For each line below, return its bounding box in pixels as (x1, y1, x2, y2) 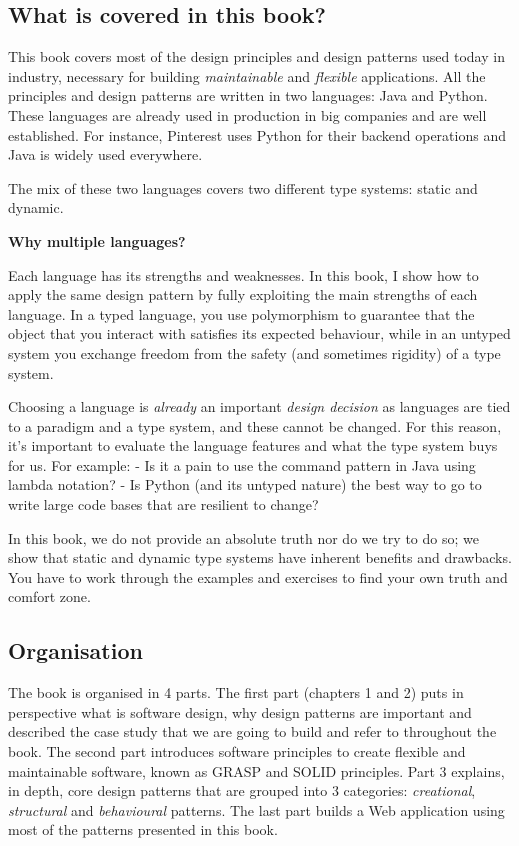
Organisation (8, 635, 143, 666)
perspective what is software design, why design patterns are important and (8, 701, 472, 722)
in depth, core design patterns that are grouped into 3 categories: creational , (8, 780, 476, 801)
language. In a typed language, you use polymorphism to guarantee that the (8, 303, 475, 324)
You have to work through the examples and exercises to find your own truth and (8, 566, 508, 587)
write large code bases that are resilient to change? (8, 494, 319, 515)
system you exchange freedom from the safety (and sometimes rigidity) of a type (8, 342, 501, 363)
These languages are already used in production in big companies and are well (8, 104, 487, 125)
